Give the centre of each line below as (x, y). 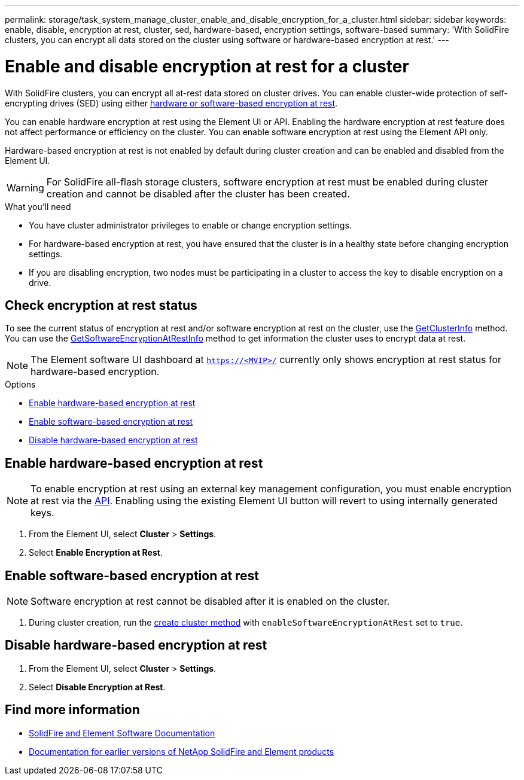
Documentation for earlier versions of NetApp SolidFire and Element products (182, 751)
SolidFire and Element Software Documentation (122, 733)
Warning (25, 188)
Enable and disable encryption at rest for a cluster (207, 66)
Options (20, 385)
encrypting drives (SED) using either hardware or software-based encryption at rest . (171, 103)
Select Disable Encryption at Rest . (97, 687)
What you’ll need (38, 206)
